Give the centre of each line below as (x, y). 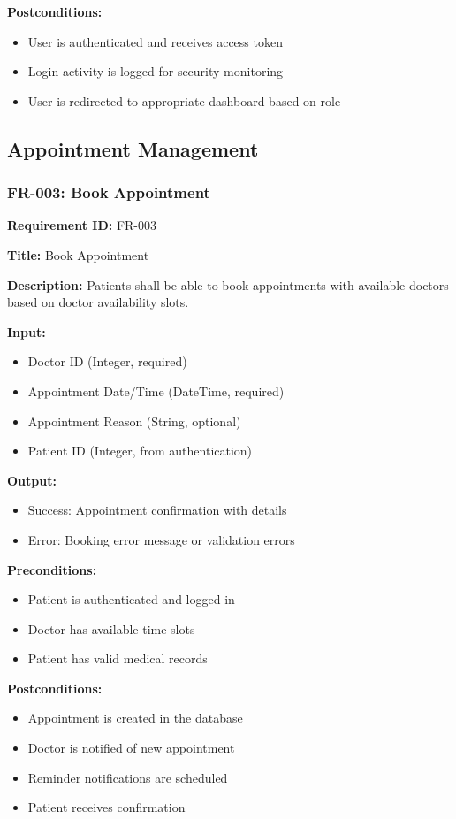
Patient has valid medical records (118, 658)
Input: (27, 331)
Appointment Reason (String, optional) (134, 421)
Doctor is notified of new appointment (131, 748)
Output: (32, 480)
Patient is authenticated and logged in (131, 599)
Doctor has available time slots (111, 628)
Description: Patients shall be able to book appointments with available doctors (228, 284)
